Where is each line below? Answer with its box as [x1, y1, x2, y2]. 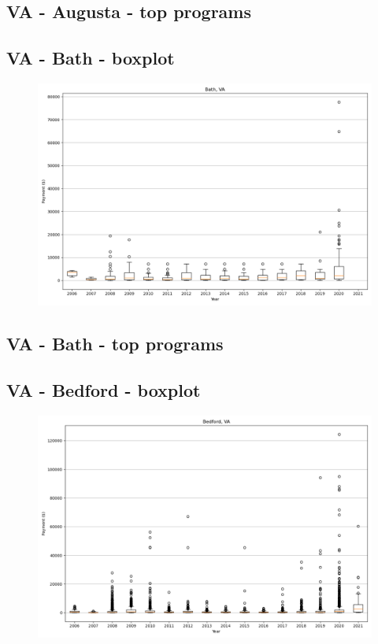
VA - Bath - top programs [6, 331, 224, 356]
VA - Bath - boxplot [6, 46, 175, 70]
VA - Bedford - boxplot [6, 378, 201, 402]
